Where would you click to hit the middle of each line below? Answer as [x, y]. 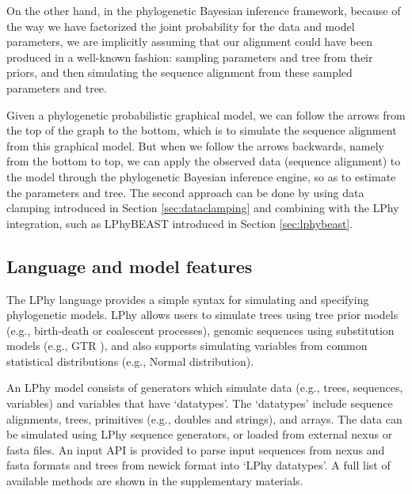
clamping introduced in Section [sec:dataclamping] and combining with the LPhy [203, 208]
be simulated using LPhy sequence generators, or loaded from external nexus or [200, 434]
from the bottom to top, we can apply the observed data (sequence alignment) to [204, 161]
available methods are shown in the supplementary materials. [155, 481]
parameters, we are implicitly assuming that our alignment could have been [189, 42]
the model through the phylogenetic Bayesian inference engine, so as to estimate [201, 176]
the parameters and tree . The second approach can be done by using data [185, 192]
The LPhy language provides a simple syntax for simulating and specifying [188, 299]
